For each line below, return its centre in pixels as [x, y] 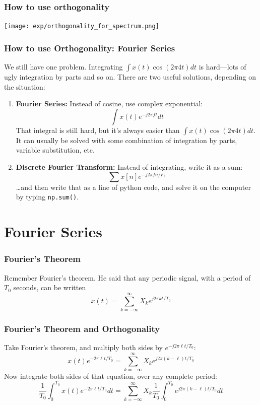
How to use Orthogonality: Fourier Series [90, 48]
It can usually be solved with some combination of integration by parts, [126, 140]
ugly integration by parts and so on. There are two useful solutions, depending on [130, 77]
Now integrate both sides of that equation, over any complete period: [111, 376]
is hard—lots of [222, 67]
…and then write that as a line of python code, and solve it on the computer [133, 187]
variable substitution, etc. [55, 150]
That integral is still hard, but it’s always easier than [98, 130]
